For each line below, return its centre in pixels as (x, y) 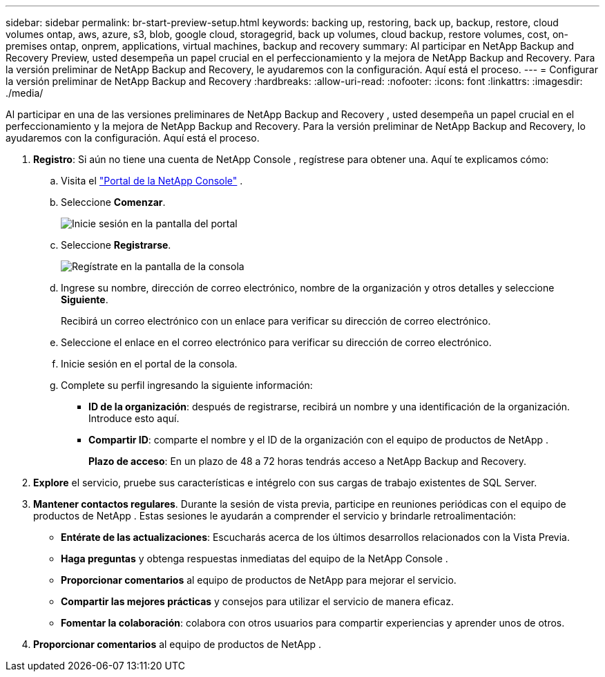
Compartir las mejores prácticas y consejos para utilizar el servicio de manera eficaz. (257, 601)
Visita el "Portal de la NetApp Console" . (152, 181)
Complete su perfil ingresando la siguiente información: (187, 385)
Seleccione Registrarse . (116, 245)
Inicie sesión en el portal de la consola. (149, 364)
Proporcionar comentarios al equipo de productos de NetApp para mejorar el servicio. (259, 580)
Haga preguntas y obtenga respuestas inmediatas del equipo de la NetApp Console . (255, 559)
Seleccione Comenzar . (113, 202)
